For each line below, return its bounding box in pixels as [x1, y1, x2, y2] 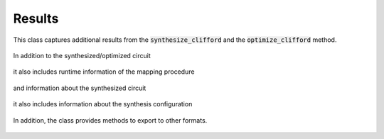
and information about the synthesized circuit [13, 84, 146, 92]
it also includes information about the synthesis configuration [13, 100, 193, 109]
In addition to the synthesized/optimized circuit [13, 51, 151, 60]
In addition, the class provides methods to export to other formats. [13, 116, 208, 124]
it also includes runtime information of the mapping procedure [13, 67, 195, 76]
